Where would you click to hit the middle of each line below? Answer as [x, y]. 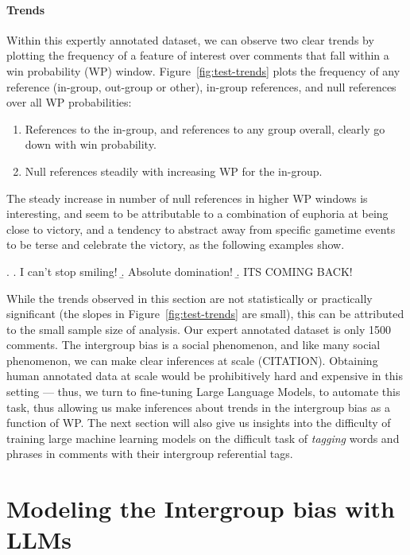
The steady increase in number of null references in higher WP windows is [187, 198]
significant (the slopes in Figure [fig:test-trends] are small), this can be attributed [205, 314]
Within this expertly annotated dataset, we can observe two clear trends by [190, 39]
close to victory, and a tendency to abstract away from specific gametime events [201, 229]
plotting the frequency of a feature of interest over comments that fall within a [198, 55]
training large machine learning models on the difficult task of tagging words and [203, 438]
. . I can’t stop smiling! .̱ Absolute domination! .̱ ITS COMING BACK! [180, 271]
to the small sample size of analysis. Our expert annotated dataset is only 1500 [199, 329]
